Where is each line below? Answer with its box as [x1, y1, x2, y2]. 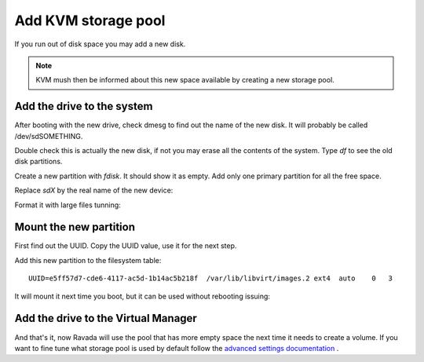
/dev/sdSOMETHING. [14, 131, 83, 141]
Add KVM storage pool [14, 12, 166, 29]
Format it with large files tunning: [14, 200, 121, 210]
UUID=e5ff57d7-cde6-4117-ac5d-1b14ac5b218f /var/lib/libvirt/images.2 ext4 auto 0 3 [28, 274, 393, 283]
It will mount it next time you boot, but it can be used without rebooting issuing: [14, 291, 271, 301]
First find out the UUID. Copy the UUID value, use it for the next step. [14, 241, 237, 250]
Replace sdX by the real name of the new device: [14, 185, 174, 196]
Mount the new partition [14, 221, 135, 234]
